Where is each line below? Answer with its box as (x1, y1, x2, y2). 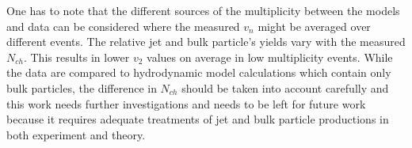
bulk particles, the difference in (6, 79, 157, 96)
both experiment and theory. (6, 126, 146, 142)
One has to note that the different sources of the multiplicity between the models (6, 2, 400, 18)
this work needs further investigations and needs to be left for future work (6, 95, 366, 112)
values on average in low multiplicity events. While (147, 48, 393, 65)
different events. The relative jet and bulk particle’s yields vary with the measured (6, 33, 406, 50)
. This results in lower (23, 48, 130, 65)
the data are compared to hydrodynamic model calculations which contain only (6, 64, 391, 81)
